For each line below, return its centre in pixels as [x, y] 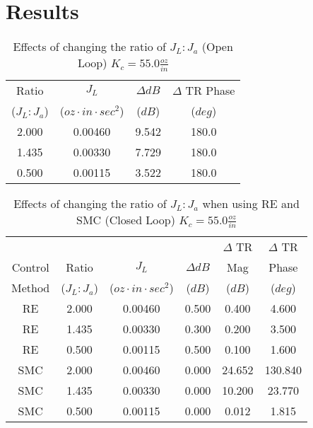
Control [30, 267]
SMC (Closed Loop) [126, 219]
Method [31, 288]
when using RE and [251, 203]
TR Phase [210, 90]
